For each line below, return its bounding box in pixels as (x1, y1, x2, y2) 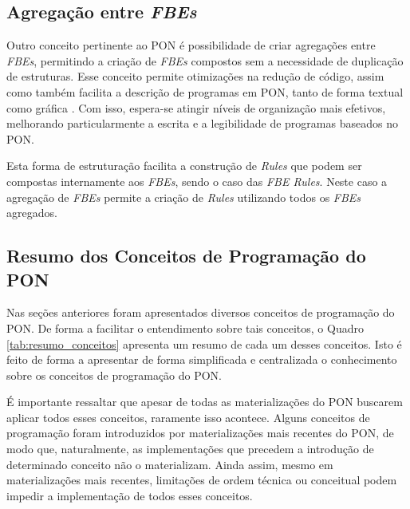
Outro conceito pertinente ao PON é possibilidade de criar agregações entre (6, 37, 376, 53)
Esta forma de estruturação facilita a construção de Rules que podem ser (6, 157, 362, 174)
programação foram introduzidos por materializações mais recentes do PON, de (6, 424, 394, 441)
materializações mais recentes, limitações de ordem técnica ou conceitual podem (6, 472, 397, 488)
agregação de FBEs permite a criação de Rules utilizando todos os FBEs (6, 188, 361, 205)
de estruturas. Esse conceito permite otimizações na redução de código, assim (6, 68, 384, 85)
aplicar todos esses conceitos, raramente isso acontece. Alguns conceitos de (6, 408, 370, 425)
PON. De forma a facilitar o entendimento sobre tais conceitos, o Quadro (6, 319, 364, 336)
